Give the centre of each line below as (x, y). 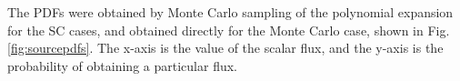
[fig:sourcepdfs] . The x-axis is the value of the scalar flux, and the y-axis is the (225, 48)
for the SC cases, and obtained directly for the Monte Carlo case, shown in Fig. (229, 30)
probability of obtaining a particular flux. (122, 65)
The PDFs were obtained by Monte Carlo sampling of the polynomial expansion (230, 12)
